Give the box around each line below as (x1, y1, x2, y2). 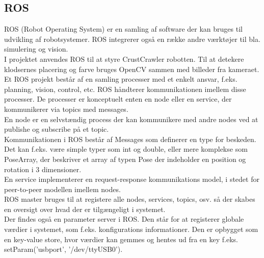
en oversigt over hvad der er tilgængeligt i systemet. (4, 203, 166, 214)
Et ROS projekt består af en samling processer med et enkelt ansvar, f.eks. (4, 74, 237, 84)
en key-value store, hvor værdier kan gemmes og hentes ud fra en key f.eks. (4, 233, 238, 244)
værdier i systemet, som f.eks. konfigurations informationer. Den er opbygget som (4, 224, 258, 234)
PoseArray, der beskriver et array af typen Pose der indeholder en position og (4, 153, 246, 164)
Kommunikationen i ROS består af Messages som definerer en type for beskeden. (4, 133, 256, 144)
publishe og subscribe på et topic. (4, 124, 109, 134)
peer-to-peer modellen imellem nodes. (4, 183, 121, 194)
